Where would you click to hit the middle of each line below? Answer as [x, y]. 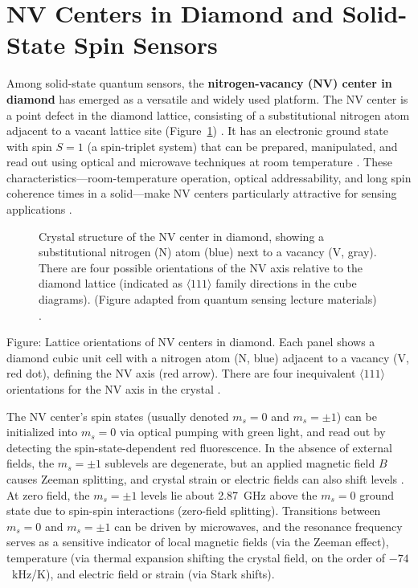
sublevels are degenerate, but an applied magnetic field [240, 463]
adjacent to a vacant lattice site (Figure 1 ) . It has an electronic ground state [197, 131]
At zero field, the [48, 494]
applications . [39, 209]
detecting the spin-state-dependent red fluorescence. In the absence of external [199, 447]
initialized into [42, 432]
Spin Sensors [146, 45]
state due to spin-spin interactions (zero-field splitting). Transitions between [194, 510]
